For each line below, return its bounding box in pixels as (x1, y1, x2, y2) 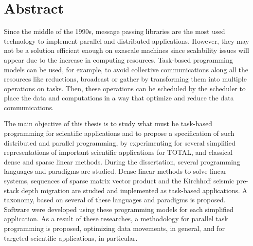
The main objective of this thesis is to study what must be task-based (4, 118, 212, 129)
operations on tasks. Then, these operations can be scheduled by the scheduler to (4, 83, 246, 93)
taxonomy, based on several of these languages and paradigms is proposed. (4, 195, 226, 205)
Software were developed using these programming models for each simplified (4, 204, 234, 214)
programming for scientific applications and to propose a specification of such (4, 128, 235, 138)
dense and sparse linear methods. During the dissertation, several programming (4, 156, 240, 166)
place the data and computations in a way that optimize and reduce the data (4, 93, 234, 103)
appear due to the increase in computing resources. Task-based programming (4, 54, 233, 65)
